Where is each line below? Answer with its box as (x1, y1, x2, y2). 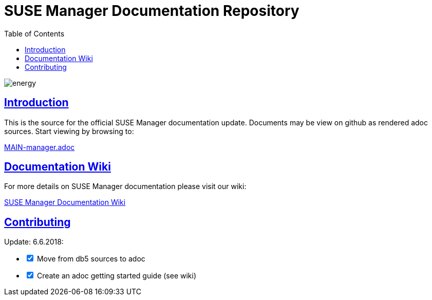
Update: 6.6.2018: (4, 237, 64, 247)
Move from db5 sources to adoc (36, 254, 145, 264)
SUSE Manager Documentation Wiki (4, 198, 126, 207)
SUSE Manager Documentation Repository (4, 2, 299, 20)
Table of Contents (4, 29, 65, 38)
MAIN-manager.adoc (4, 142, 75, 152)
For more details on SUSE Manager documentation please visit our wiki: (4, 182, 247, 191)
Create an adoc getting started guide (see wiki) (36, 271, 197, 280)
